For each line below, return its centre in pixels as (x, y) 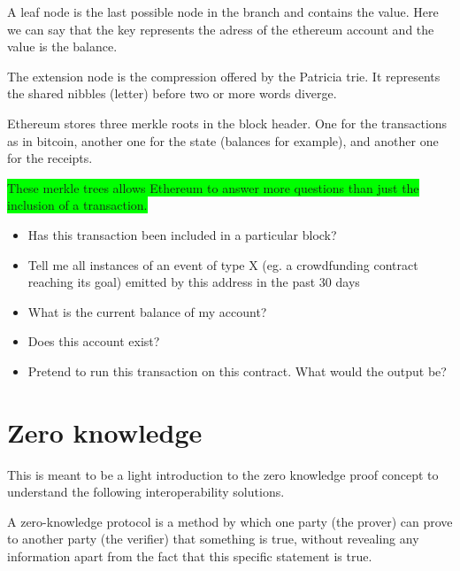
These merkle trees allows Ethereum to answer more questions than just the (213, 187)
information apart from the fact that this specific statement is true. (190, 556)
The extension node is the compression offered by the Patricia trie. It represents (224, 76)
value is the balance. (62, 46)
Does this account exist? (94, 341)
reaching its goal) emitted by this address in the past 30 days (194, 282)
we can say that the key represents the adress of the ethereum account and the (221, 29)
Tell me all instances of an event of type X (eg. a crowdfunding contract (223, 264)
